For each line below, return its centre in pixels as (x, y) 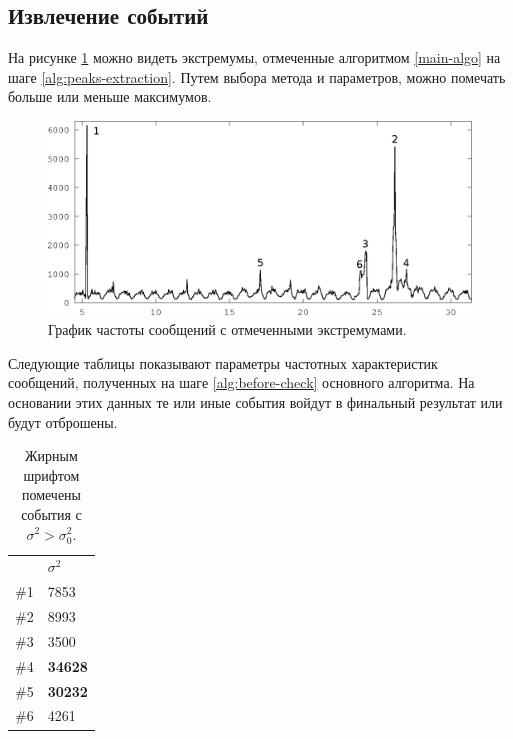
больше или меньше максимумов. (110, 96)
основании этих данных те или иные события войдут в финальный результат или (255, 401)
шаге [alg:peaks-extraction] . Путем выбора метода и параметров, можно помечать (257, 76)
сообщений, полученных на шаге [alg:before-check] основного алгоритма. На (241, 382)
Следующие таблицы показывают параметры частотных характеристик (223, 362)
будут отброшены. (63, 421)
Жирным (51, 455)
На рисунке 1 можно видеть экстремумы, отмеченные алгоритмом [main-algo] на (254, 57)
